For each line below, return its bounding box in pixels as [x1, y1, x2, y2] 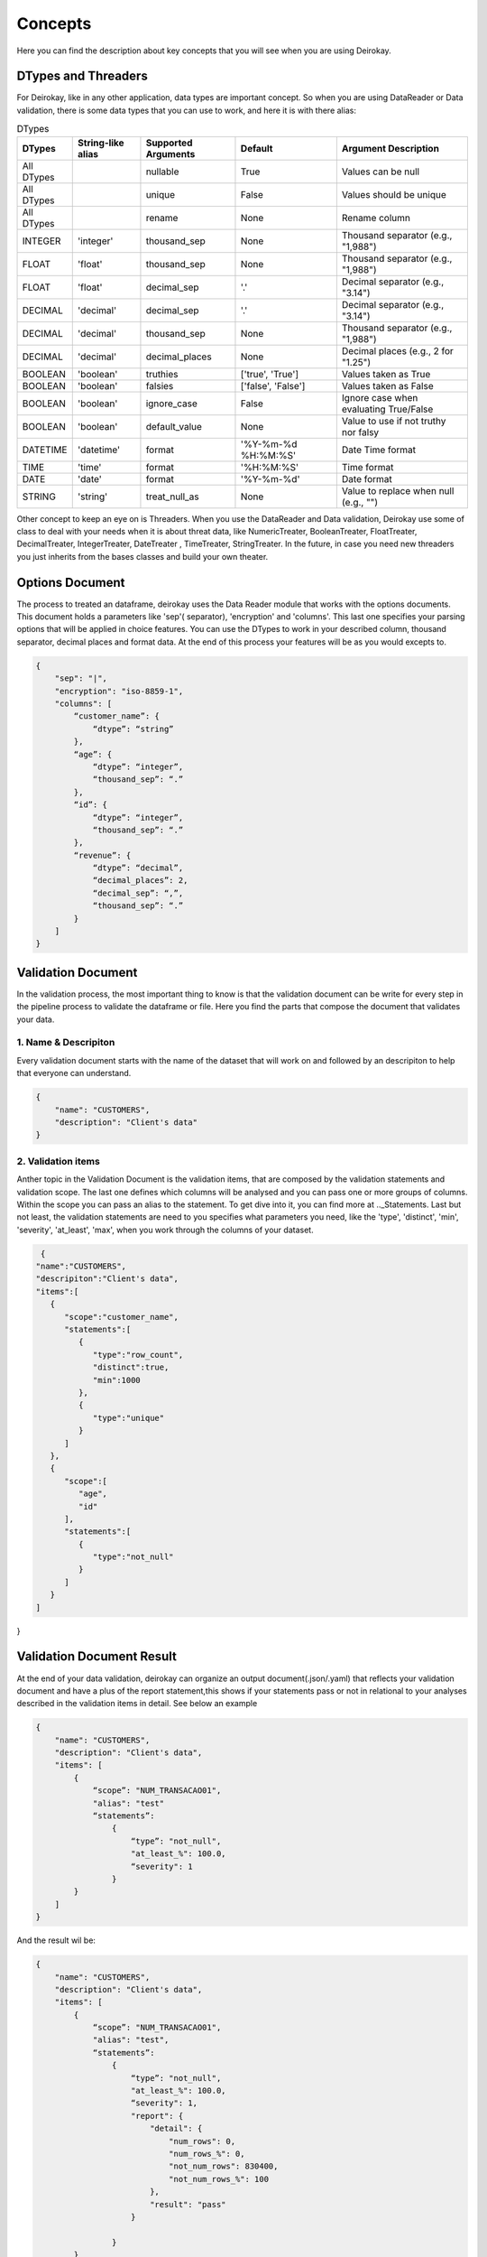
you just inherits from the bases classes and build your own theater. [16, 551, 269, 562]
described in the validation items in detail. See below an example [16, 1698, 258, 1709]
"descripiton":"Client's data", [35, 1274, 179, 1284]
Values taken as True [341, 367, 431, 380]
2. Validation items [16, 1155, 101, 1167]
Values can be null [341, 165, 419, 178]
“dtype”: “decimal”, [92, 863, 184, 873]
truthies [145, 367, 179, 380]
